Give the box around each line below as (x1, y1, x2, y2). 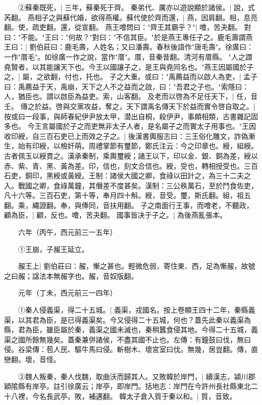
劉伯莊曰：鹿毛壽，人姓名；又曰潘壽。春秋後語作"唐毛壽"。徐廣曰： (29, 41, 254, 52)
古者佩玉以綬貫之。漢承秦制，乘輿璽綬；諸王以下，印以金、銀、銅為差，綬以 (4, 150, 258, 161)
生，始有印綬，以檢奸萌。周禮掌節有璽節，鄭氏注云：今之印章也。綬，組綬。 (4, 140, 258, 151)
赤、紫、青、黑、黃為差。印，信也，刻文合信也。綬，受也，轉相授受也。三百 (4, 160, 258, 171)
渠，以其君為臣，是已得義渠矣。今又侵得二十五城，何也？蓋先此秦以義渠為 (4, 314, 251, 325)
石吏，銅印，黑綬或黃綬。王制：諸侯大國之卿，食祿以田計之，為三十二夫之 (4, 170, 251, 181)
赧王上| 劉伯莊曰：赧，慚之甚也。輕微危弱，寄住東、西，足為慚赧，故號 (18, 261, 255, 271)
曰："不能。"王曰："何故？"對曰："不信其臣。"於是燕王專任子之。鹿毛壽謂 (4, 31, 246, 42)
